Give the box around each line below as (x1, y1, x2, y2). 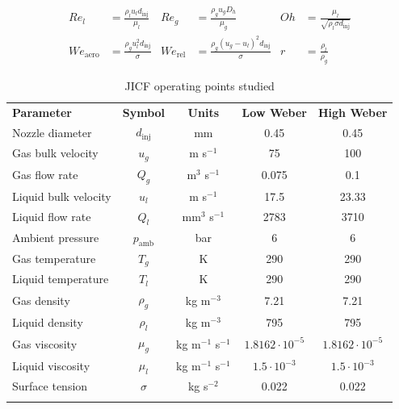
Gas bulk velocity (12, 144, 99, 161)
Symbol (122, 103, 166, 120)
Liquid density (12, 313, 83, 330)
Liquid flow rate (12, 208, 91, 225)
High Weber (317, 103, 388, 120)
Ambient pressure (12, 229, 99, 246)
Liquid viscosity (12, 357, 90, 374)
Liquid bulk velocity (12, 187, 111, 204)
